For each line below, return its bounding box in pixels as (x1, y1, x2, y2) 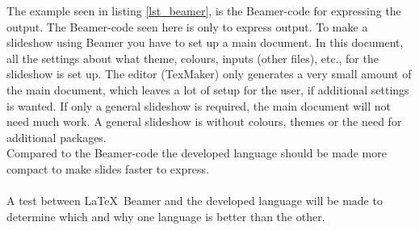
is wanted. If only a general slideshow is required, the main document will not (6, 97, 392, 114)
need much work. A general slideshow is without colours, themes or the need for (6, 113, 402, 130)
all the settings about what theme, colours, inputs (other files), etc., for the (6, 49, 379, 66)
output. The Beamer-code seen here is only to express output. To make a (6, 18, 368, 35)
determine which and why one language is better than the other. (6, 207, 325, 224)
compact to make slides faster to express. (6, 160, 209, 177)
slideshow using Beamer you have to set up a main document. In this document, (6, 34, 404, 51)
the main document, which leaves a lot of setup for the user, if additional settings (6, 81, 409, 98)
